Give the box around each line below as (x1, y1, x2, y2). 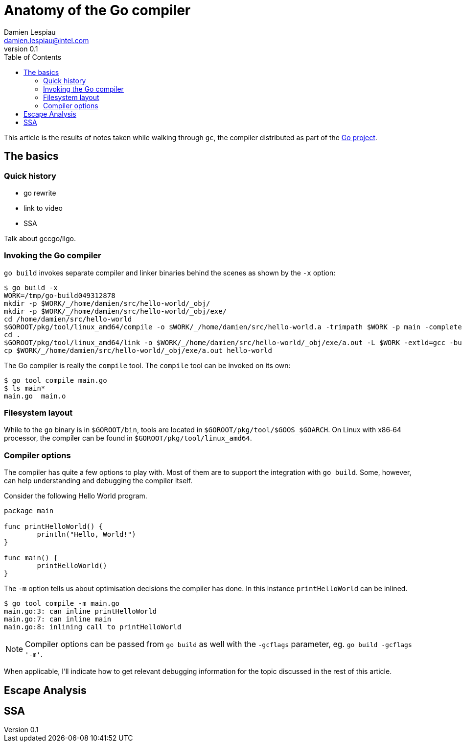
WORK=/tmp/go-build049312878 (4, 291, 115, 299)
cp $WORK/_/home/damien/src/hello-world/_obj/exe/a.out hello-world (4, 346, 272, 354)
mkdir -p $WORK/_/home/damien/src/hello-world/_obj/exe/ (4, 307, 227, 315)
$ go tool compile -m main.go (4, 599, 120, 608)
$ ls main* (4, 384, 46, 392)
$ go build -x (4, 283, 58, 292)
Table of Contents (4, 52, 62, 61)
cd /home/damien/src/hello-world (4, 315, 132, 323)
